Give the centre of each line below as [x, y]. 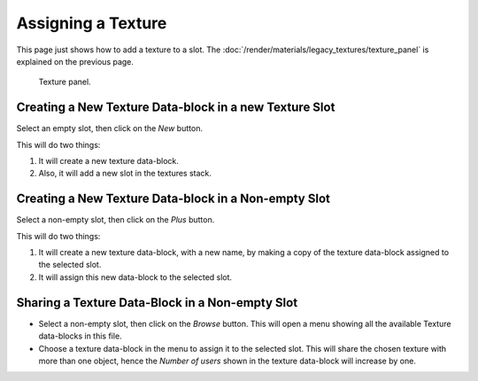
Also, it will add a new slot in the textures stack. [125, 174]
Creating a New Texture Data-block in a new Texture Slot [176, 108]
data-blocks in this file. [81, 336]
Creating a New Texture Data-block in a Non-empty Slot [173, 199]
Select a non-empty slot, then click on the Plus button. [116, 220]
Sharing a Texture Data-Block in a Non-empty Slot [157, 303]
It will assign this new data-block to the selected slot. [135, 277]
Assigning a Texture [92, 23]
